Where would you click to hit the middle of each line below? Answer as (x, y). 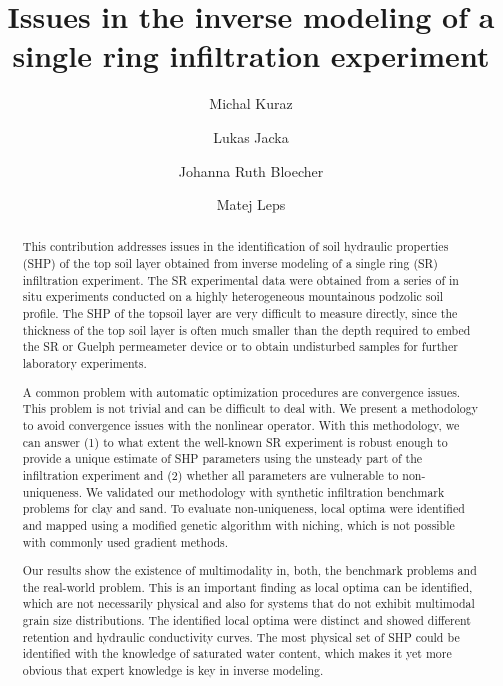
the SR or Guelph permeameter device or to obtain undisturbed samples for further (240, 346)
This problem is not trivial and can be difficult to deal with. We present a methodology (250, 408)
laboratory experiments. (84, 363)
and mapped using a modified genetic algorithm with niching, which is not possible (238, 524)
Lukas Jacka (251, 136)
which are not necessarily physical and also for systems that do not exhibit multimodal (248, 603)
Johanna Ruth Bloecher (251, 170)
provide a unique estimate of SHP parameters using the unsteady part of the (222, 458)
